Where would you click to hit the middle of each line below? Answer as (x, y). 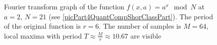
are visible (146, 35)
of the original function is (42, 26)
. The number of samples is (140, 26)
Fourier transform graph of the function (64, 6)
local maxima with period (43, 35)
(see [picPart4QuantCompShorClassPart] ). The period (131, 16)
